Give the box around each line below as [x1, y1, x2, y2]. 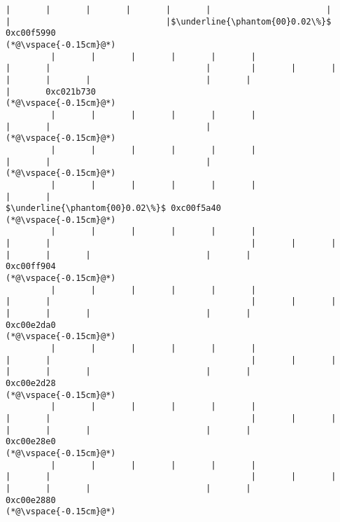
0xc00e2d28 [6, 378, 56, 388]
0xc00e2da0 [6, 320, 56, 330]
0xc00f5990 [6, 28, 56, 39]
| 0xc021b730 [6, 86, 96, 97]
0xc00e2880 [6, 495, 56, 505]
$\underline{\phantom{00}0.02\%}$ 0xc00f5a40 [6, 203, 221, 214]
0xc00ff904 [6, 261, 56, 272]
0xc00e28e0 [6, 437, 56, 447]
